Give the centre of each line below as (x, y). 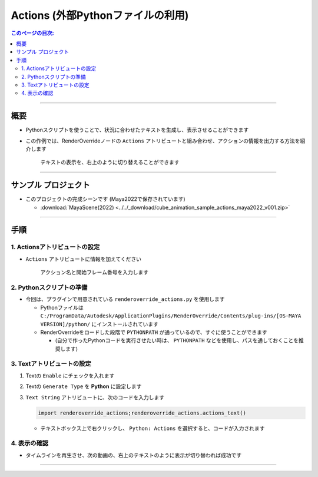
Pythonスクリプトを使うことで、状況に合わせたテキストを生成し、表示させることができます (137, 130)
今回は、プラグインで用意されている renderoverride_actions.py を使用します (125, 299)
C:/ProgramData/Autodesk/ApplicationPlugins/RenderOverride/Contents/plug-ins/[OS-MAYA (171, 316)
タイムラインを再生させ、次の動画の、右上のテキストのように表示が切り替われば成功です (133, 455)
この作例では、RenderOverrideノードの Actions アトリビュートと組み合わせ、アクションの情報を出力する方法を (163, 141)
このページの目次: (32, 33)
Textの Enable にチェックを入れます (70, 375)
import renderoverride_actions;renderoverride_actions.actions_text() (142, 413)
